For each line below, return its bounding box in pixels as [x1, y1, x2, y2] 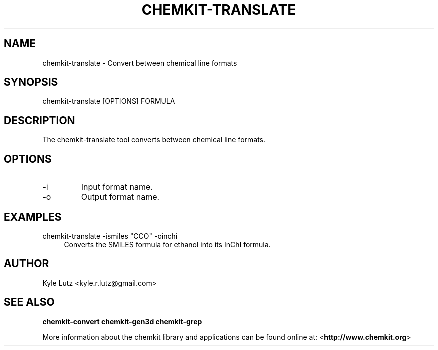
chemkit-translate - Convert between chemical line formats [42, 58, 237, 67]
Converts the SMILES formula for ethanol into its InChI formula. [64, 240, 271, 249]
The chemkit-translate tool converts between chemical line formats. [42, 135, 266, 144]
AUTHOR [4, 257, 49, 270]
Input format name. [81, 182, 153, 192]
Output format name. [81, 192, 160, 202]
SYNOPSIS [4, 76, 58, 89]
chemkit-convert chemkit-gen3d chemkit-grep [42, 317, 202, 326]
